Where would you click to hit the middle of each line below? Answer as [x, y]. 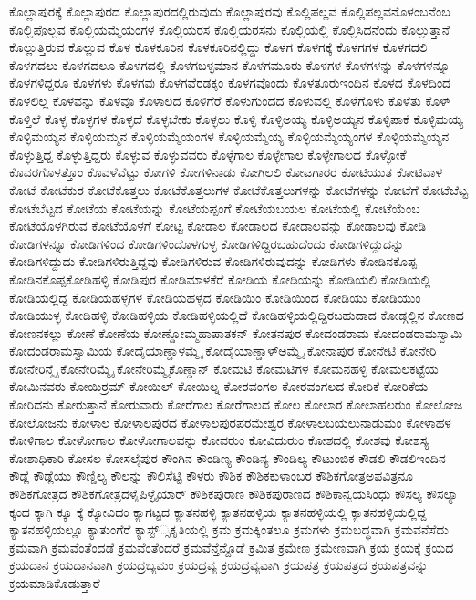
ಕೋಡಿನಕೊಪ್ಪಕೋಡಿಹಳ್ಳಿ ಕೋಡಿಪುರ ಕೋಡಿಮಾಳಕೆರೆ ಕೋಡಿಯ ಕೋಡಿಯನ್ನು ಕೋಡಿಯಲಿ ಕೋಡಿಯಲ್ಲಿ [220, 279]
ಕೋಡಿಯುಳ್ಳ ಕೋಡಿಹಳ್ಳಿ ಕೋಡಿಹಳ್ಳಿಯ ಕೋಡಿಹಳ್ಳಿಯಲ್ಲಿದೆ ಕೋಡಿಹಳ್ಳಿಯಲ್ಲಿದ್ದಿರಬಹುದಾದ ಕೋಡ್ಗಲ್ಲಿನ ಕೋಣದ [237, 315]
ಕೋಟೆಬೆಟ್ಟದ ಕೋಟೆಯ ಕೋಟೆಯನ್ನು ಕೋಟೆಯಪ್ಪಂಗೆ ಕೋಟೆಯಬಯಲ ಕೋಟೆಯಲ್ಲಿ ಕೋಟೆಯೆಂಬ [215, 207]
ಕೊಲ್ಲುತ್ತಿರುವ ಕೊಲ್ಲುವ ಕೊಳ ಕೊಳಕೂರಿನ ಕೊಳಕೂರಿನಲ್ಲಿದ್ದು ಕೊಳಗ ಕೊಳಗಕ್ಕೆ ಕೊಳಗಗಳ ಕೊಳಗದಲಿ [218, 47]
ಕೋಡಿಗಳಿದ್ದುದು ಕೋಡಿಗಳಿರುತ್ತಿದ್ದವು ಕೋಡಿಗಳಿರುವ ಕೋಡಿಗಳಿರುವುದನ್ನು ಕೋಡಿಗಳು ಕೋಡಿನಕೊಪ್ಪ [213, 261]
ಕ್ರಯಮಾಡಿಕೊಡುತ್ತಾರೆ [55, 583]
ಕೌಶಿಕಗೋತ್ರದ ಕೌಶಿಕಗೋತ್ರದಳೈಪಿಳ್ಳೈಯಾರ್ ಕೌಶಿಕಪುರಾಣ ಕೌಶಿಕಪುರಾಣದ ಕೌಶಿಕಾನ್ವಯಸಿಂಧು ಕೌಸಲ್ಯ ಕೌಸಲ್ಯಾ [234, 494]
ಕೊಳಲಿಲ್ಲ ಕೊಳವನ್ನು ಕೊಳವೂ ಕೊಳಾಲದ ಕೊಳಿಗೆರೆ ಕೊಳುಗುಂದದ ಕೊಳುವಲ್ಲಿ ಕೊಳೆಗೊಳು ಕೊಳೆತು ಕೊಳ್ [230, 100]
